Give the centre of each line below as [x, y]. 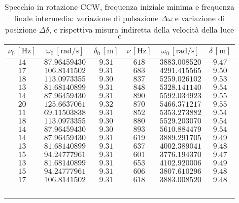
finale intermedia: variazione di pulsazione [86, 18]
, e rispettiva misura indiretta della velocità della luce [141, 29]
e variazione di [200, 18]
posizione [21, 29]
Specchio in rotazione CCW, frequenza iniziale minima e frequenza [119, 7]
